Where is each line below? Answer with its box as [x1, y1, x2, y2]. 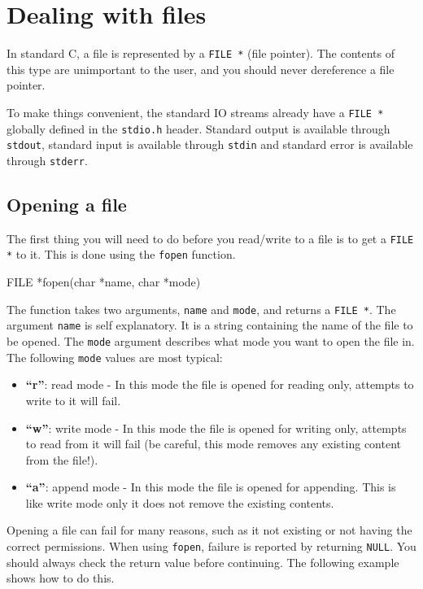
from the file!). [25, 451, 98, 468]
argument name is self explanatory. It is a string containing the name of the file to [7, 316, 413, 334]
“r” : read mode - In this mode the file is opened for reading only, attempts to [25, 376, 414, 393]
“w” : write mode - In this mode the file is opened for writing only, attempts [25, 419, 407, 436]
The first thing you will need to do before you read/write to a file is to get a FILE [7, 229, 414, 247]
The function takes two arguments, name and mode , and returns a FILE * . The [7, 300, 396, 317]
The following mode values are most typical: [7, 348, 223, 365]
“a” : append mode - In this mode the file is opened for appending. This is [25, 478, 396, 495]
